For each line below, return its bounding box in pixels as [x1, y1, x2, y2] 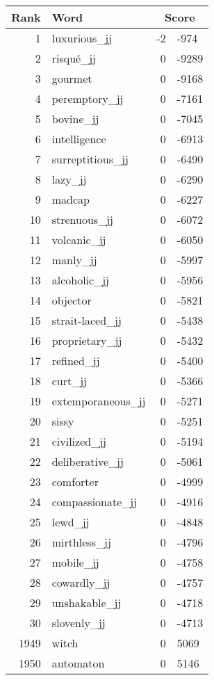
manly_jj [51, 252, 97, 268]
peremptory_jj [51, 90, 124, 106]
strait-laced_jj [51, 312, 122, 328]
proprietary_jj [51, 332, 122, 348]
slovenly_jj [51, 615, 106, 631]
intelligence [51, 131, 106, 147]
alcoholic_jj [51, 272, 109, 288]
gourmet [51, 70, 92, 86]
